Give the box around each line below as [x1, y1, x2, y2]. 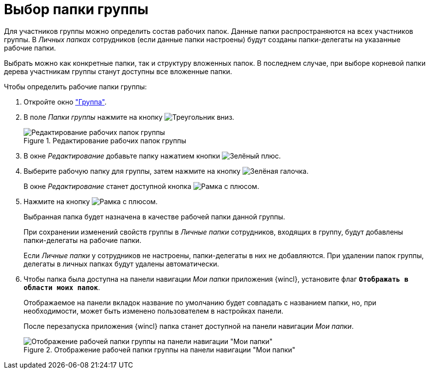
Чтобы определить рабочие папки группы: [4, 82, 147, 91]
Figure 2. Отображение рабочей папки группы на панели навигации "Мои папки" [24, 345, 295, 354]
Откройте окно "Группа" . [24, 97, 107, 106]
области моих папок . [24, 283, 100, 292]
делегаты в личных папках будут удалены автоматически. [24, 259, 219, 268]
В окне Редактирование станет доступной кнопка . [24, 182, 259, 190]
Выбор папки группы [4, 1, 149, 18]
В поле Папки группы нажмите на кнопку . [24, 112, 235, 121]
